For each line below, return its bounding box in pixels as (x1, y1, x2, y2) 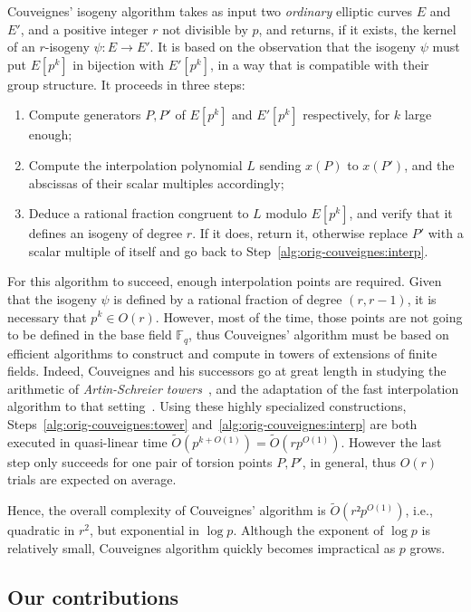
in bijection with (72, 54, 165, 73)
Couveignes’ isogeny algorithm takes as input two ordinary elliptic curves (7, 2, 413, 20)
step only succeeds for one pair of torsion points (7, 452, 273, 471)
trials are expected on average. (7, 470, 177, 489)
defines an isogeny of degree (28, 224, 183, 243)
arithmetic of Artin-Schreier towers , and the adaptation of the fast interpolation (7, 378, 459, 397)
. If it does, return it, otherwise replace (192, 224, 409, 243)
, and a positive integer (20, 19, 149, 38)
